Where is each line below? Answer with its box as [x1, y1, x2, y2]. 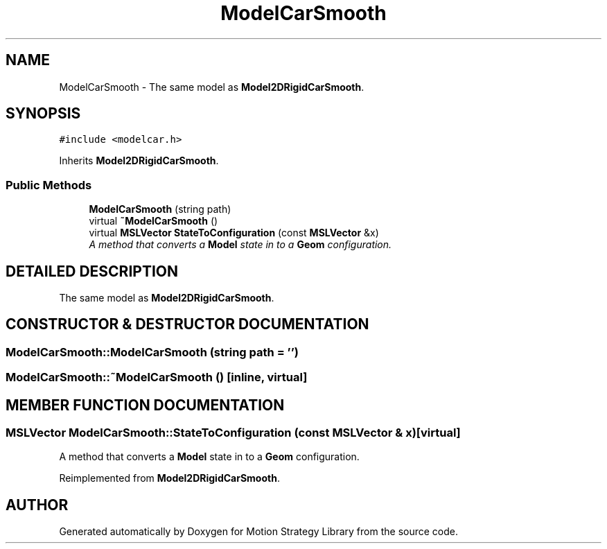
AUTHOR [6, 496, 69, 514]
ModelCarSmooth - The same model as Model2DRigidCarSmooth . [59, 80, 364, 93]
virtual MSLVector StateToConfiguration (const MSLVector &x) [89, 227, 379, 239]
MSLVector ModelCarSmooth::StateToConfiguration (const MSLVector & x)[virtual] [6, 426, 461, 440]
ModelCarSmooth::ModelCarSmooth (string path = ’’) [6, 345, 299, 359]
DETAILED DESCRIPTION [6, 262, 179, 280]
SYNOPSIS [6, 105, 81, 123]
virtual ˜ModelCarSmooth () [89, 215, 218, 227]
